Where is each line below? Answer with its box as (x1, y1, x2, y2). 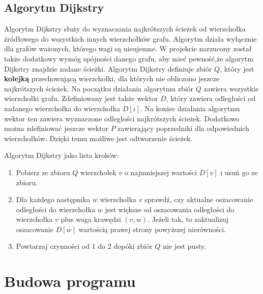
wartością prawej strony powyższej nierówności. (78, 223, 226, 234)
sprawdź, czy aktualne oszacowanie (144, 194, 253, 205)
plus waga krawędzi (61, 214, 121, 224)
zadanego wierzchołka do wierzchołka (4, 103, 121, 113)
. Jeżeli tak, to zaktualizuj (148, 214, 229, 224)
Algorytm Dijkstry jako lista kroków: (4, 150, 119, 160)
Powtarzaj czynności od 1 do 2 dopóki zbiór (16, 241, 153, 251)
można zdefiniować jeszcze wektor (4, 123, 109, 134)
